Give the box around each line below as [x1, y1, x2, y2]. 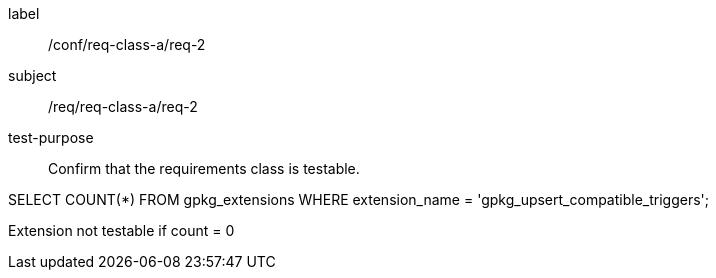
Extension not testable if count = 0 [8, 222, 235, 239]
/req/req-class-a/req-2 [48, 98, 198, 115]
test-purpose [8, 129, 94, 146]
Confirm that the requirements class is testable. [48, 160, 360, 177]
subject [8, 67, 57, 84]
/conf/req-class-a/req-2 [48, 36, 206, 53]
